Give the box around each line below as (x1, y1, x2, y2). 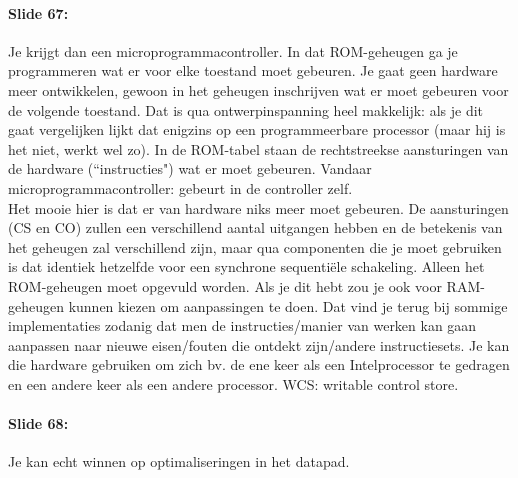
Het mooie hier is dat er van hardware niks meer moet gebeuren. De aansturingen (8, 197, 509, 218)
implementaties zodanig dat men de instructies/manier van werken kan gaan (8, 315, 477, 336)
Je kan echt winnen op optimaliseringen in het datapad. (8, 451, 350, 472)
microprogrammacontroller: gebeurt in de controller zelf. (8, 177, 353, 198)
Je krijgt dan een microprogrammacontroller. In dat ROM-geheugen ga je (8, 40, 458, 61)
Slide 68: (8, 413, 69, 434)
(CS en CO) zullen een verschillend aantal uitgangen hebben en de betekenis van (8, 217, 503, 238)
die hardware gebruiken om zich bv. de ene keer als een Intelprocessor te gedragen (8, 354, 510, 375)
